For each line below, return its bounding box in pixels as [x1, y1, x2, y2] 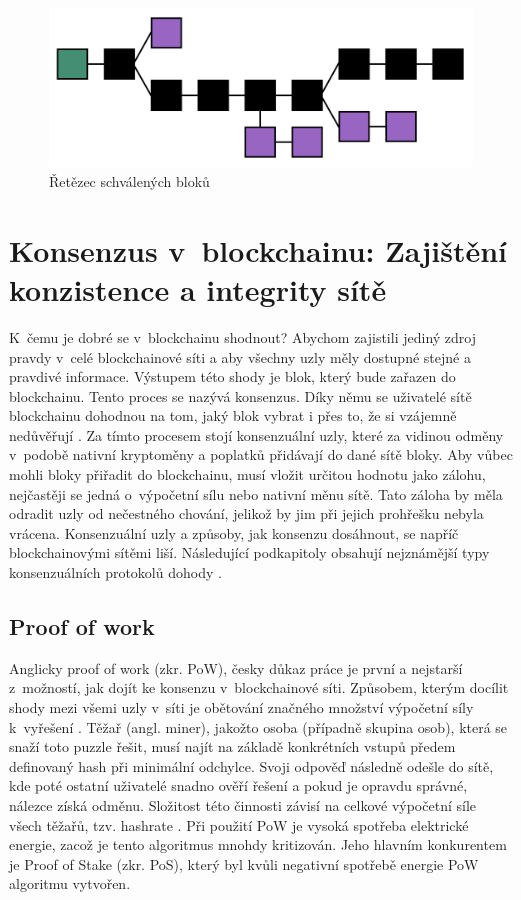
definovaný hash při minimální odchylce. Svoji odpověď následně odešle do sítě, [9, 755, 494, 776]
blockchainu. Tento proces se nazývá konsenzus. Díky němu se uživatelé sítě [9, 385, 472, 406]
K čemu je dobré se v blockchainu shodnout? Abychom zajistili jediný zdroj [9, 326, 476, 347]
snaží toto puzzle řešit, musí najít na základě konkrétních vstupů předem [9, 736, 456, 757]
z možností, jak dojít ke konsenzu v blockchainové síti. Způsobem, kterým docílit [9, 677, 509, 698]
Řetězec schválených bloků [49, 171, 210, 191]
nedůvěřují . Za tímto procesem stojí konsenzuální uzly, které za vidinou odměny [9, 424, 504, 445]
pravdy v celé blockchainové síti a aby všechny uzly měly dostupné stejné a [9, 346, 471, 367]
